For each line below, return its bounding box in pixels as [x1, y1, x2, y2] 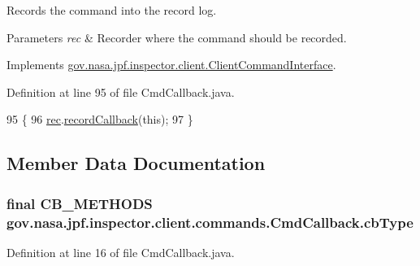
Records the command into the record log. [6, 2, 217, 18]
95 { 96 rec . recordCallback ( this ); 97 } [6, 111, 193, 128]
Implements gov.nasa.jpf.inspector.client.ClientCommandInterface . [6, 56, 336, 73]
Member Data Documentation [6, 150, 266, 176]
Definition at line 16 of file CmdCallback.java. [6, 243, 235, 260]
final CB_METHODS [6, 193, 153, 213]
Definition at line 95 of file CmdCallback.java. [6, 83, 235, 100]
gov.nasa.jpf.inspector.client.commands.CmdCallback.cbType [6, 211, 414, 232]
